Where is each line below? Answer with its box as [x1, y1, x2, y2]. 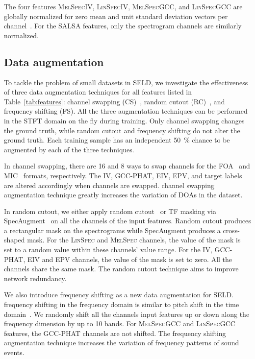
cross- [223, 225, 240, 235]
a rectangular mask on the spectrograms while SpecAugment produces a [4, 225, 221, 235]
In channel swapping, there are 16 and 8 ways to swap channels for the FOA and [4, 161, 250, 171]
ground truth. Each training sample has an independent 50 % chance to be [4, 135, 230, 145]
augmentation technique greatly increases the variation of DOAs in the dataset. [4, 190, 243, 200]
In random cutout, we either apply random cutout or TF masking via [4, 206, 216, 216]
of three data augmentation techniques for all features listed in [4, 87, 192, 97]
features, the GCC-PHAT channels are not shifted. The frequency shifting [4, 328, 226, 338]
